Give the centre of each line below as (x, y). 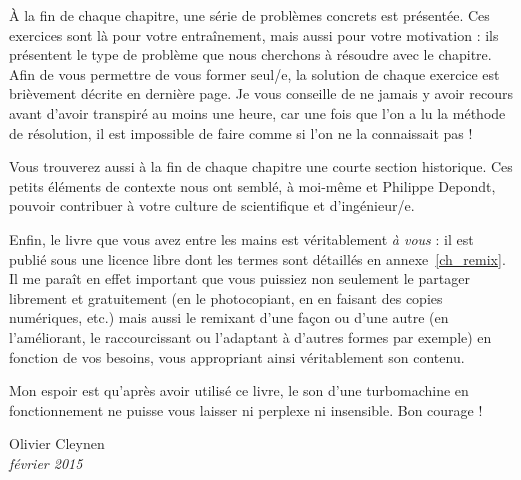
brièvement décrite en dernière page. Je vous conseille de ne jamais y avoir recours (261, 93)
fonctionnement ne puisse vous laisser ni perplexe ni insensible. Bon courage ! (246, 409)
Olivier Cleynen (57, 443)
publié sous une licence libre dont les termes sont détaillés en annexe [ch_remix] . (257, 258)
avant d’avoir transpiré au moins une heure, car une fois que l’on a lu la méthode (257, 112)
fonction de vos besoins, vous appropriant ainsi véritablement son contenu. (237, 356)
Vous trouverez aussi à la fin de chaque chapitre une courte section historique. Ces (261, 166)
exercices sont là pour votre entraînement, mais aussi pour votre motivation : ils (254, 34)
